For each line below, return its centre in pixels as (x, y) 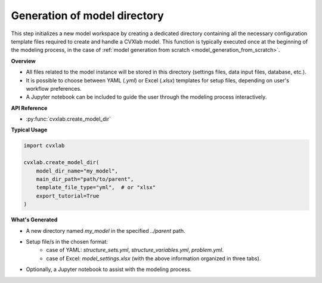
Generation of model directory (87, 16)
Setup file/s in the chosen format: (67, 241)
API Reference (29, 108)
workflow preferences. (54, 88)
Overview (23, 61)
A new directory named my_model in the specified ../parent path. (106, 230)
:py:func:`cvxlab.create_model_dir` (69, 119)
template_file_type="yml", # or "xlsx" (96, 187)
